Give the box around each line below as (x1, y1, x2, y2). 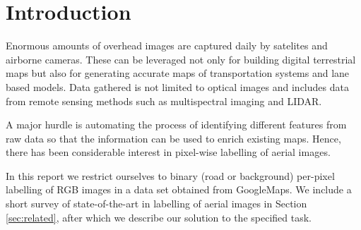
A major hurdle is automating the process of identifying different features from (6, 117, 347, 132)
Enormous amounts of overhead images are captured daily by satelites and (6, 38, 328, 53)
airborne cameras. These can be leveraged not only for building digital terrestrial (6, 52, 356, 66)
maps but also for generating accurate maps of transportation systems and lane (6, 66, 350, 80)
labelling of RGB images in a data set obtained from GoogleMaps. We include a (6, 182, 352, 197)
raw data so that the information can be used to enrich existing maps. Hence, (6, 131, 341, 145)
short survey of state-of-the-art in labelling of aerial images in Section (6, 196, 307, 211)
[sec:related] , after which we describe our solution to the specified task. (6, 210, 312, 224)
